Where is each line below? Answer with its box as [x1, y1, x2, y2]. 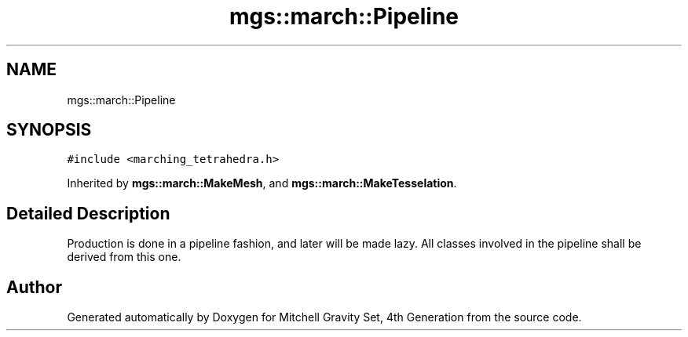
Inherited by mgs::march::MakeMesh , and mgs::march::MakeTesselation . [67, 176, 457, 190]
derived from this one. [67, 250, 181, 264]
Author [6, 277, 62, 297]
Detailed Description [6, 203, 170, 223]
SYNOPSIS [6, 120, 92, 140]
